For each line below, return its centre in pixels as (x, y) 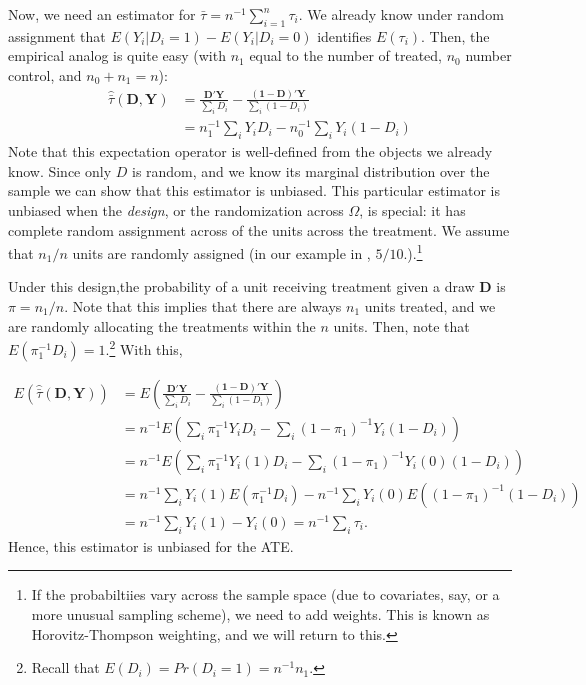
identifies (344, 35)
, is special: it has (412, 209)
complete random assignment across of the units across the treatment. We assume (259, 229)
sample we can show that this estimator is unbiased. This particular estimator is (254, 190)
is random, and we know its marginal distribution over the (310, 170)
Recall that (65, 667)
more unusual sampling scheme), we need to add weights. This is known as (260, 614)
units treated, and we (430, 305)
